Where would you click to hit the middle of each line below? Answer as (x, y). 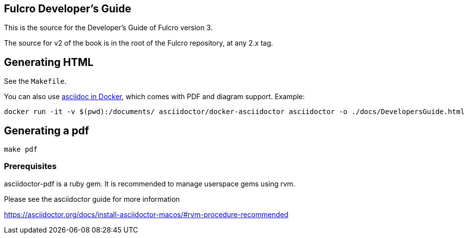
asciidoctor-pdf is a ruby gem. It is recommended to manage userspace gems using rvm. (150, 183)
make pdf (21, 149)
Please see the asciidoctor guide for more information (92, 199)
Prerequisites (30, 166)
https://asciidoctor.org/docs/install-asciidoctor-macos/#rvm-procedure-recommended (146, 214)
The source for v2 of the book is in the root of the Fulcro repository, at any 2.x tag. (139, 43)
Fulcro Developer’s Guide (68, 9)
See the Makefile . (35, 81)
